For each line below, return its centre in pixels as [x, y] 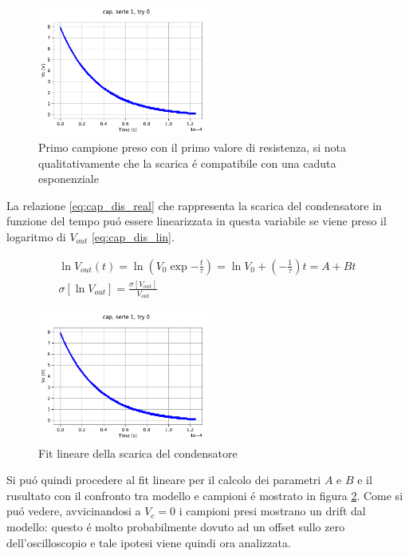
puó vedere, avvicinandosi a [74, 511]
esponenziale [69, 179]
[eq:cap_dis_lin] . [133, 237]
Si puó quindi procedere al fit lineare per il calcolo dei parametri [164, 480]
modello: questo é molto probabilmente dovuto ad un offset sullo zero [176, 526]
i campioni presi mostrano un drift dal [272, 511]
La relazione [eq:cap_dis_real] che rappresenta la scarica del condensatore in [194, 205]
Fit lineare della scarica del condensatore [138, 453]
